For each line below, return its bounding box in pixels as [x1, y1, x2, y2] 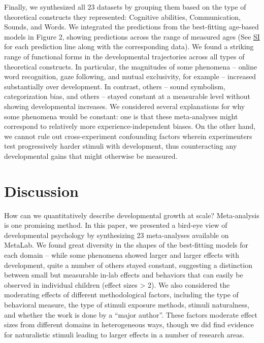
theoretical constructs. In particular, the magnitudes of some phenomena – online [4, 61, 257, 72]
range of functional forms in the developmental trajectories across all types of [4, 51, 245, 61]
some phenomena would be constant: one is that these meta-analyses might [4, 111, 238, 121]
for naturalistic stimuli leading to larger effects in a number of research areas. [4, 329, 245, 339]
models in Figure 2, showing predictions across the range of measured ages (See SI [4, 31, 260, 42]
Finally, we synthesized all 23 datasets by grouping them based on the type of [4, 2, 246, 12]
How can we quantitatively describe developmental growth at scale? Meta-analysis [4, 210, 259, 220]
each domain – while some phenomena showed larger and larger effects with [4, 250, 240, 260]
